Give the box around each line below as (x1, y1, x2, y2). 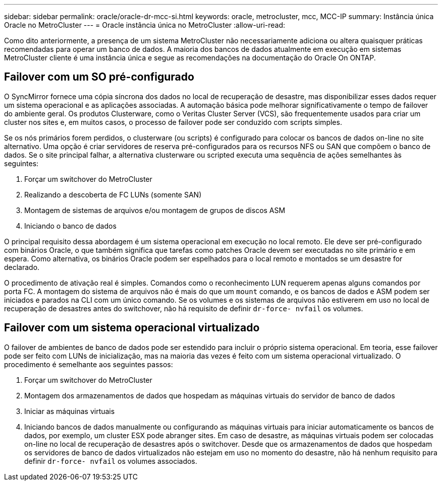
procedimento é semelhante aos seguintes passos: (4, 360, 173, 369)
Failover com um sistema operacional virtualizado (4, 321, 260, 334)
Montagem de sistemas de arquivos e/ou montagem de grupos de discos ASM (24, 205, 286, 215)
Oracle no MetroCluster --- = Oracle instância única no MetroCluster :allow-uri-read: (4, 21, 286, 29)
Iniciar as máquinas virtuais (24, 406, 115, 415)
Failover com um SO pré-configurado (4, 71, 194, 84)
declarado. (4, 262, 40, 271)
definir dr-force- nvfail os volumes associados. (24, 456, 197, 465)
